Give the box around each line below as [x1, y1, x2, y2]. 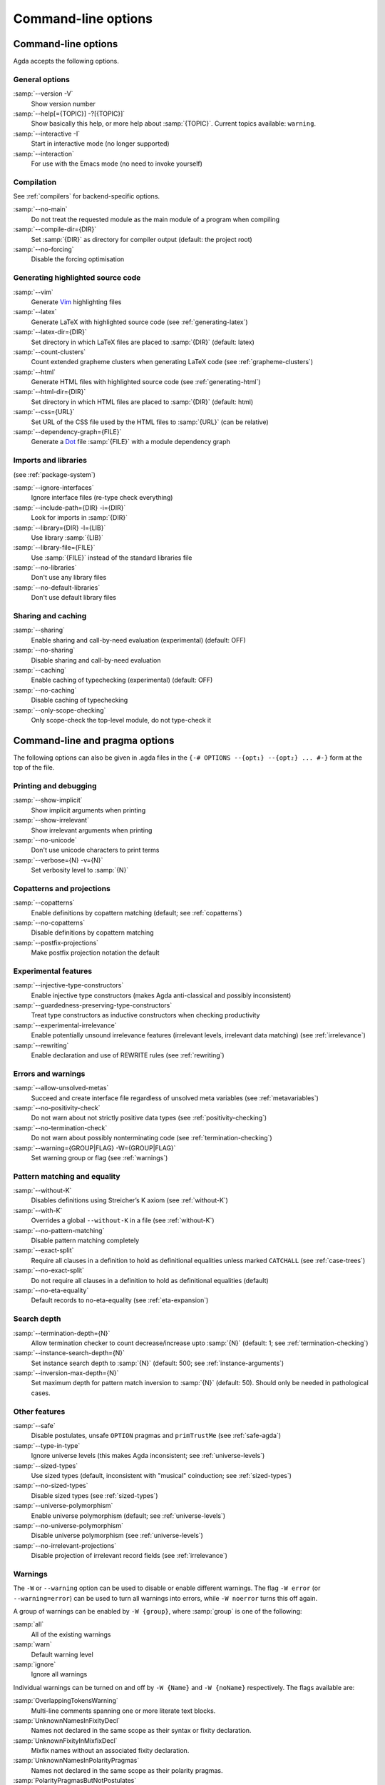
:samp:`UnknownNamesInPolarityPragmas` [13, 1756, 140, 1765]
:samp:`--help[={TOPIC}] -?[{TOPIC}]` [13, 109, 125, 118]
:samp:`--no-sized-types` [13, 1482, 88, 1490]
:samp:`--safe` [13, 1421, 56, 1429]
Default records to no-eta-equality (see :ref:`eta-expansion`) [31, 1296, 209, 1304]
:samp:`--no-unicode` [13, 835, 78, 844]
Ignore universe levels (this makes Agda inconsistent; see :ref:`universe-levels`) [31, 1452, 265, 1460]
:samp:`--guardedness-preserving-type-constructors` [13, 1001, 173, 1010]
